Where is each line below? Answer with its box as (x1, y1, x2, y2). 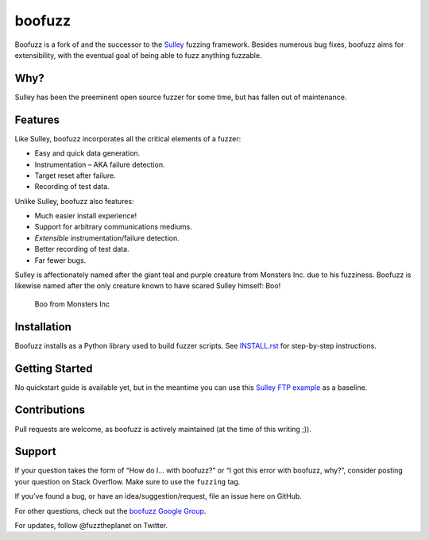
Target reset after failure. (34, 171, 116, 180)
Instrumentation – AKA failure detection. (34, 160, 165, 169)
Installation (14, 320, 71, 334)
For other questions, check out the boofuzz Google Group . (14, 506, 207, 515)
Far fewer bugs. (34, 255, 87, 265)
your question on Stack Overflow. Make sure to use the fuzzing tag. (14, 476, 241, 486)
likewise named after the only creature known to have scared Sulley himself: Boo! (14, 281, 281, 291)
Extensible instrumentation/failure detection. (34, 233, 180, 242)
